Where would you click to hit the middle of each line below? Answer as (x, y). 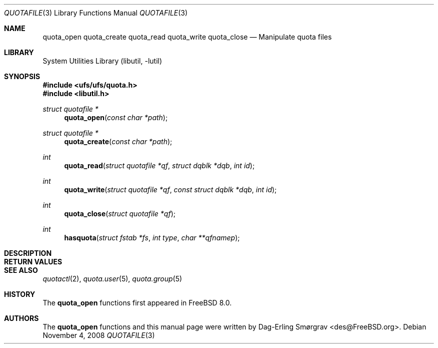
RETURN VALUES (33, 262)
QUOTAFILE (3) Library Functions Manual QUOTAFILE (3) (96, 13)
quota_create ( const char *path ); (118, 141)
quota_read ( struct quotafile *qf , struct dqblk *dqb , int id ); (159, 165)
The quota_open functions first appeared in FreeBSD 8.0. (137, 303)
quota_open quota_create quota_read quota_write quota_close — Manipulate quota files (187, 37)
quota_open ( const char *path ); (116, 117)
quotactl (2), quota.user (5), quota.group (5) (112, 279)
